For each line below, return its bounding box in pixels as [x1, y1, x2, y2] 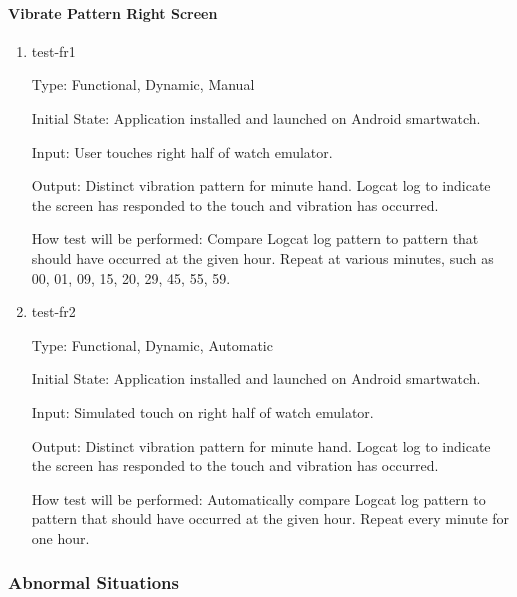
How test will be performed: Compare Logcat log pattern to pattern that [31, 228, 479, 249]
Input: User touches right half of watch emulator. [31, 141, 333, 162]
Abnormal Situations [8, 570, 179, 595]
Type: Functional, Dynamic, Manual [31, 74, 255, 95]
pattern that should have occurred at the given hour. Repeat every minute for [31, 508, 510, 529]
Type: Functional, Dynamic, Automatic [31, 334, 273, 355]
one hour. [31, 527, 90, 548]
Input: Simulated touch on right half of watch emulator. [31, 401, 374, 422]
